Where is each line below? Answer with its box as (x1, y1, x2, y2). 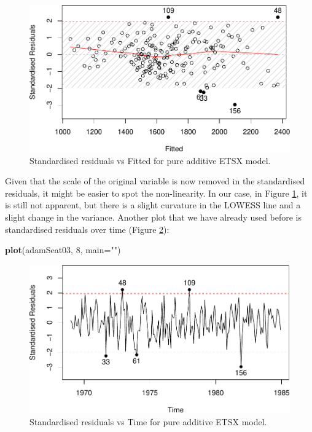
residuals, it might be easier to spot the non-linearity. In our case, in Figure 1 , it (5, 186, 308, 199)
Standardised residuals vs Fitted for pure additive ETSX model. (29, 154, 271, 167)
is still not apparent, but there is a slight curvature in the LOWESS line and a (5, 198, 301, 211)
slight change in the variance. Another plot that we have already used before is (5, 211, 302, 224)
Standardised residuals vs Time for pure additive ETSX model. (29, 415, 267, 428)
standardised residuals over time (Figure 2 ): (5, 222, 170, 235)
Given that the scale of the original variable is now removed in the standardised (5, 175, 305, 187)
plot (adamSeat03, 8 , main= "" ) (5, 243, 121, 256)
